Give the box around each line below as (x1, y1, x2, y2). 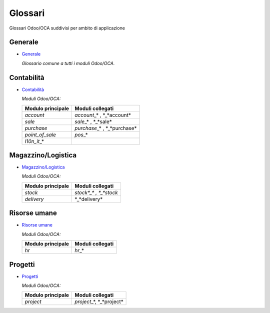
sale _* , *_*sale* (74, 118, 112, 125)
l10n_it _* (24, 137, 44, 144)
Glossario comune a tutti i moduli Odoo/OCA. (21, 60, 115, 66)
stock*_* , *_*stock (74, 189, 118, 196)
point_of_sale (24, 131, 56, 138)
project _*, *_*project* (74, 298, 123, 305)
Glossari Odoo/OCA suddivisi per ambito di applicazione (9, 25, 125, 31)
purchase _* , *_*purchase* (74, 124, 137, 131)
